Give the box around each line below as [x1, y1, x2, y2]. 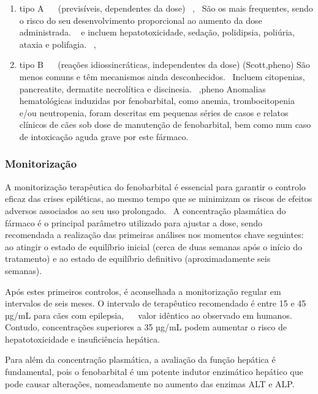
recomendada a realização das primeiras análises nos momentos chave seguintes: [5, 228, 304, 241]
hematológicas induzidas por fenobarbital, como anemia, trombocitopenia [19, 94, 295, 107]
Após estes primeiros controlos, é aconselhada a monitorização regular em [5, 284, 281, 297]
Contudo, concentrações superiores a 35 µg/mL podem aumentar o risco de [5, 321, 287, 333]
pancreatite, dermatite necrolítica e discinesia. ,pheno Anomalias [19, 82, 266, 95]
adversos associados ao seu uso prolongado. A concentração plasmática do [5, 204, 286, 217]
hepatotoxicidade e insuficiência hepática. [5, 332, 160, 345]
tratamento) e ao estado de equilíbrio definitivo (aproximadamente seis [5, 252, 271, 265]
